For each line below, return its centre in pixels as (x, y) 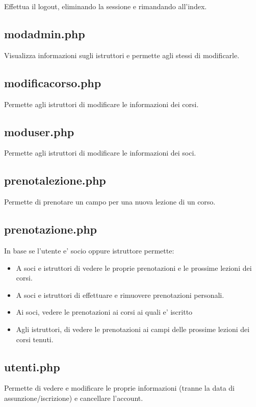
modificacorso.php (53, 82)
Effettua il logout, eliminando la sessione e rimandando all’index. (106, 6)
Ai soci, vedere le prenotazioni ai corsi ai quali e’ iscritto (104, 312)
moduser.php (39, 131)
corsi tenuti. (35, 339)
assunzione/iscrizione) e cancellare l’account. (74, 398)
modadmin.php (45, 33)
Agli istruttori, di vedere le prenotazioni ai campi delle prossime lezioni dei (133, 329)
